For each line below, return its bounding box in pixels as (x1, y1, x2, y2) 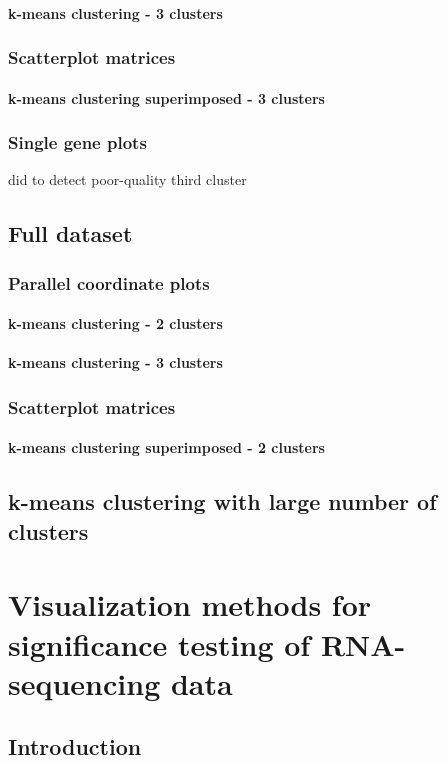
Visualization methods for (8, 584, 372, 625)
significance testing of (8, 623, 311, 664)
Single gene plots (8, 130, 147, 155)
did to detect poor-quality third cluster (8, 169, 247, 190)
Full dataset (8, 218, 133, 249)
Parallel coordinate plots (8, 270, 210, 295)
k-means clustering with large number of (8, 486, 437, 517)
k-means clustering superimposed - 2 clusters (8, 437, 325, 458)
